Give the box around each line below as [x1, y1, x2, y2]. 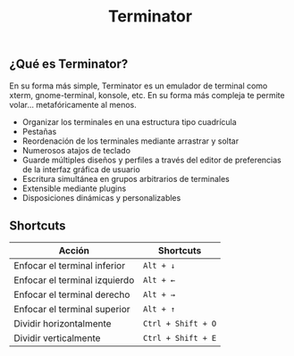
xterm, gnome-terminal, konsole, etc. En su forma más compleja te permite [9, 89, 285, 100]
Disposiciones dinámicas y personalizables [21, 192, 181, 203]
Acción [58, 244, 89, 257]
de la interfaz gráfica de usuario [21, 163, 140, 175]
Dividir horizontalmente [13, 318, 112, 330]
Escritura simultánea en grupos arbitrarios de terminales [21, 173, 230, 184]
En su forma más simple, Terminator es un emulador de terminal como [9, 80, 268, 91]
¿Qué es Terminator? [9, 56, 129, 72]
